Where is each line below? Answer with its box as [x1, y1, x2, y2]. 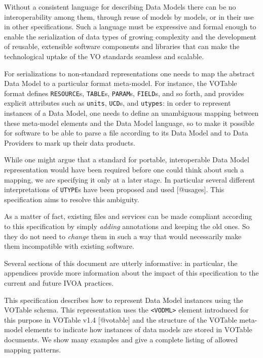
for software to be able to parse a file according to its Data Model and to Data [4, 127, 248, 138]
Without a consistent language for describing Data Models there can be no [4, 2, 236, 12]
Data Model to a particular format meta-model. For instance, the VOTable [4, 78, 237, 88]
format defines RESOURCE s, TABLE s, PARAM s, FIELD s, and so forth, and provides [4, 87, 244, 98]
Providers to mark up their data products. [4, 137, 135, 148]
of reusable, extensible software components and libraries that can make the [4, 41, 240, 52]
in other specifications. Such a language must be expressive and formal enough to [4, 21, 256, 32]
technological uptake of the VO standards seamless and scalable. [4, 51, 204, 61]
